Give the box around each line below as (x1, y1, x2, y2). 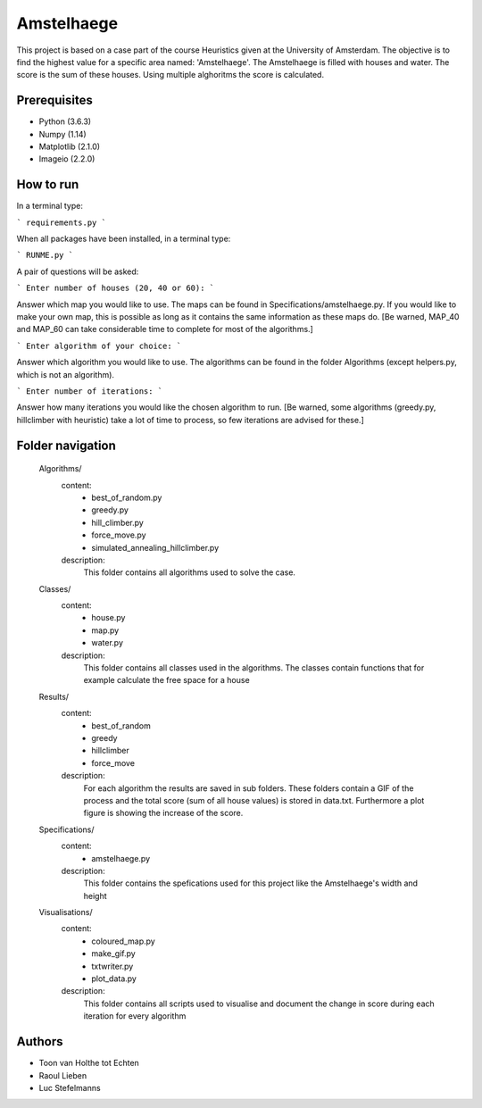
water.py (91, 637, 124, 648)
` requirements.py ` (16, 217, 107, 228)
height (83, 890, 107, 901)
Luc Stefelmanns (38, 1082, 102, 1093)
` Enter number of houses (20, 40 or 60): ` (16, 283, 215, 294)
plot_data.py (91, 973, 137, 984)
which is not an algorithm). (16, 369, 115, 379)
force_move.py (91, 529, 146, 540)
